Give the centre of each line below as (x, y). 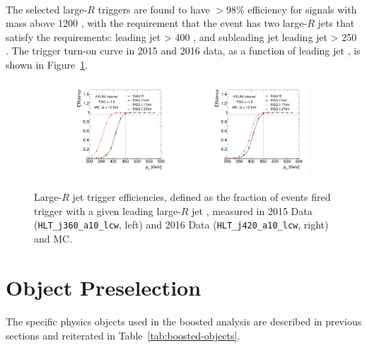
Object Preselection (104, 287)
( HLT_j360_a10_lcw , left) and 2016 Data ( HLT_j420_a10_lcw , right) (181, 225)
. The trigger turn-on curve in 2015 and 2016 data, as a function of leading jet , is (183, 51)
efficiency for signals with (302, 9)
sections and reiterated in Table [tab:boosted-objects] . (123, 335)
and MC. (53, 238)
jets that (336, 23)
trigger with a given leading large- (107, 210)
